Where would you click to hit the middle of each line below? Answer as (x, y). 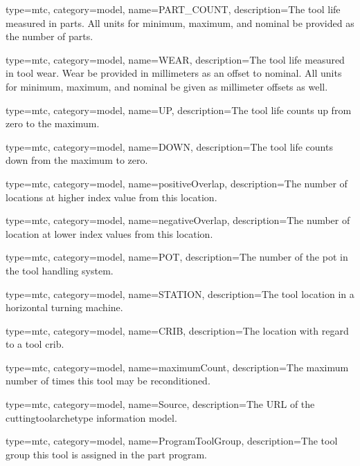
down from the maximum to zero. (77, 160)
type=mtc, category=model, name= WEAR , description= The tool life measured (175, 59)
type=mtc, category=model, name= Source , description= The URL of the (160, 404)
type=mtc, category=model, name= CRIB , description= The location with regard (177, 330)
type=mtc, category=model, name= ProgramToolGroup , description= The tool (172, 441)
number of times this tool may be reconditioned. (108, 381)
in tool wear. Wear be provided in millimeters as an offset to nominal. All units (174, 73)
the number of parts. (49, 36)
